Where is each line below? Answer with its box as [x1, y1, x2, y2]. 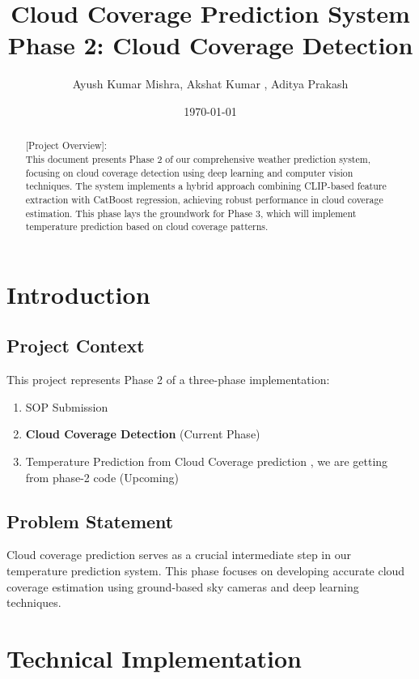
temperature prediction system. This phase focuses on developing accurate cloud [6, 562, 405, 579]
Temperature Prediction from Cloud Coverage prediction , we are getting [25, 453, 388, 470]
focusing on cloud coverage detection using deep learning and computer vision [25, 165, 353, 179]
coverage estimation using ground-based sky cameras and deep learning [6, 578, 359, 595]
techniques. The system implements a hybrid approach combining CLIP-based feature [25, 179, 387, 193]
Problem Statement [6, 508, 174, 533]
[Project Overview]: [25, 139, 108, 152]
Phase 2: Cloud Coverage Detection [7, 28, 413, 62]
